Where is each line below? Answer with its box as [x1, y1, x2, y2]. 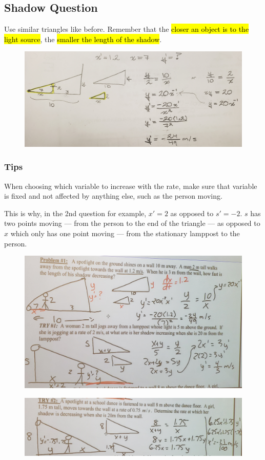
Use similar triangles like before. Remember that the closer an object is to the [4, 24, 249, 34]
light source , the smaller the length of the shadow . [4, 33, 162, 44]
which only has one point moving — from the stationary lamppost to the [10, 228, 240, 239]
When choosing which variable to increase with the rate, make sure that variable [4, 180, 257, 191]
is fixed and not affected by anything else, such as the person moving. [4, 190, 222, 201]
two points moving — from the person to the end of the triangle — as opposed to [4, 218, 260, 228]
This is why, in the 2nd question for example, [4, 207, 147, 218]
